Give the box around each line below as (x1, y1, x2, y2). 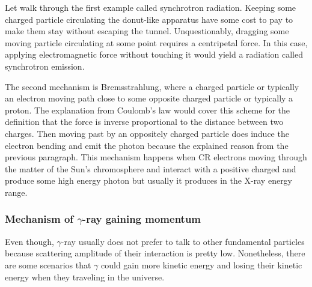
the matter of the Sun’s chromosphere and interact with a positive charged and (5, 162, 296, 175)
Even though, (5, 235, 54, 247)
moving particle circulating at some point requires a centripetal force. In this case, (5, 36, 308, 49)
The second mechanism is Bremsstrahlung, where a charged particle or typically (5, 80, 299, 92)
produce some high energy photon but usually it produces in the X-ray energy (5, 174, 293, 187)
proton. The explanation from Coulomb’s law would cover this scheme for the (5, 103, 290, 116)
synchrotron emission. (5, 59, 85, 72)
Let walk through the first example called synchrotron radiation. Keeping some (5, 1, 296, 13)
